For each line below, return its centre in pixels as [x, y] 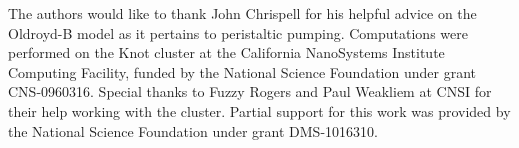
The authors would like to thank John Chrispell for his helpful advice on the [242, 13]
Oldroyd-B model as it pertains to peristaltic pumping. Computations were [238, 32]
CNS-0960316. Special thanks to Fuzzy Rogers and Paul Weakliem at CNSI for [250, 91]
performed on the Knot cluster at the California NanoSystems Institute [226, 52]
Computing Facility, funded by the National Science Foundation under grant [242, 71]
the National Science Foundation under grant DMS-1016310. [193, 130]
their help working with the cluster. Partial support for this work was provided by [259, 110]
